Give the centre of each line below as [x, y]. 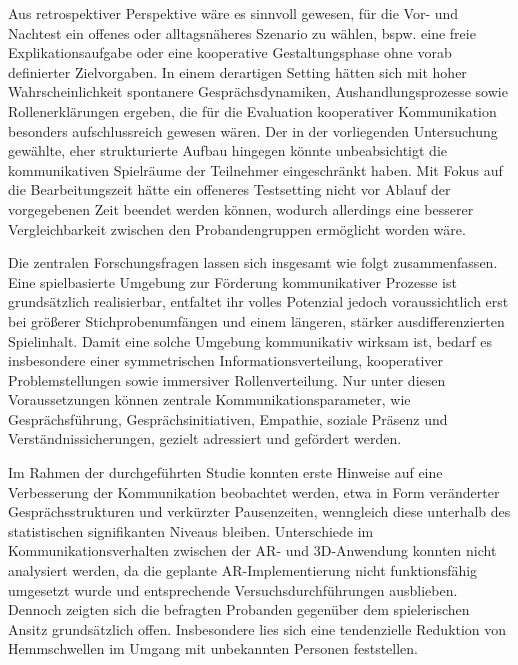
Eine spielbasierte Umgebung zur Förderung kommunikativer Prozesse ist [232, 281]
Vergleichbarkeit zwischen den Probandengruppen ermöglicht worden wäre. [237, 228]
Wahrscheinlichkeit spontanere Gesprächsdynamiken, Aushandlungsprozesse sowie [258, 91]
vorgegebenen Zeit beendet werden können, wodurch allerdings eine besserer [241, 208]
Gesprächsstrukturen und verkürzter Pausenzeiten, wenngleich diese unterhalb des [259, 511]
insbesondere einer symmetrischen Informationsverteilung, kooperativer [226, 360]
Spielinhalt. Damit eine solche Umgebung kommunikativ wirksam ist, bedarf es [250, 340]
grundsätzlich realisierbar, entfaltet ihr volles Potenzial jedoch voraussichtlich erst [258, 301]
